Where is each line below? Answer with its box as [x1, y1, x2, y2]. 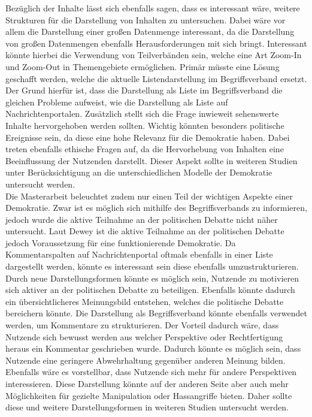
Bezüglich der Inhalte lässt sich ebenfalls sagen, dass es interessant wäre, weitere [5, 2, 300, 14]
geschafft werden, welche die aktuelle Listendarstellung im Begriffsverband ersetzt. [5, 72, 307, 84]
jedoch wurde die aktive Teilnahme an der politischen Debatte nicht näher [5, 213, 278, 225]
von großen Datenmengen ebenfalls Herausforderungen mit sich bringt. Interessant [5, 37, 307, 49]
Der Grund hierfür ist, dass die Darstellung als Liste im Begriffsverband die [5, 84, 283, 96]
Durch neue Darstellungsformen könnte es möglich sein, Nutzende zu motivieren [5, 271, 299, 284]
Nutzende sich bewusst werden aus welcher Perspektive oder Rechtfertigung [5, 330, 283, 343]
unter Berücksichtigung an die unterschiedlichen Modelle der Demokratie [5, 166, 272, 179]
